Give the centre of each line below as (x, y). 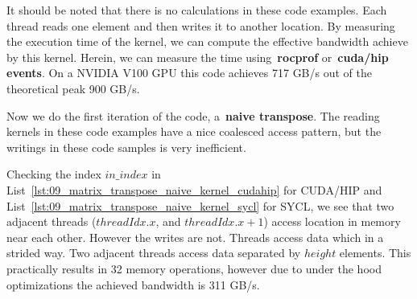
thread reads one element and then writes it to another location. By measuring (201, 25)
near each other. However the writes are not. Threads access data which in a (195, 237)
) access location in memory (332, 221)
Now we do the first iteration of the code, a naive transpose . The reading (193, 115)
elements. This (375, 253)
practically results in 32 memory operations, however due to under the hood (194, 268)
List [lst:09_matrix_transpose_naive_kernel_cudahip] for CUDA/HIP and (194, 189)
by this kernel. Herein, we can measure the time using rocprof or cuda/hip (198, 57)
